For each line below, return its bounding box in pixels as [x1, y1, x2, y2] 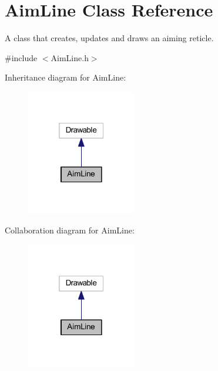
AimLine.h [51, 51, 89, 63]
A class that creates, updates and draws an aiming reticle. [5, 32, 214, 44]
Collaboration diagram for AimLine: [5, 224, 135, 236]
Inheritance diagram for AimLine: [5, 71, 126, 83]
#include [5, 51, 38, 63]
